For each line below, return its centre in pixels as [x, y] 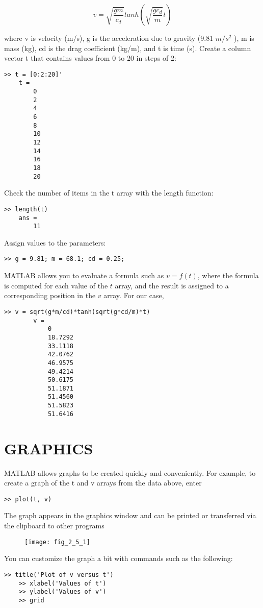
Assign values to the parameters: [55, 242]
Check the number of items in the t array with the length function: [109, 193]
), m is [244, 38]
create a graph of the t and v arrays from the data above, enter [103, 483]
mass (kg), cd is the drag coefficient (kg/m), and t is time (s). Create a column [128, 48]
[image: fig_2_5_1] [57, 542]
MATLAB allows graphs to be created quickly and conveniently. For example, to [130, 472]
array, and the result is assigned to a [172, 285]
